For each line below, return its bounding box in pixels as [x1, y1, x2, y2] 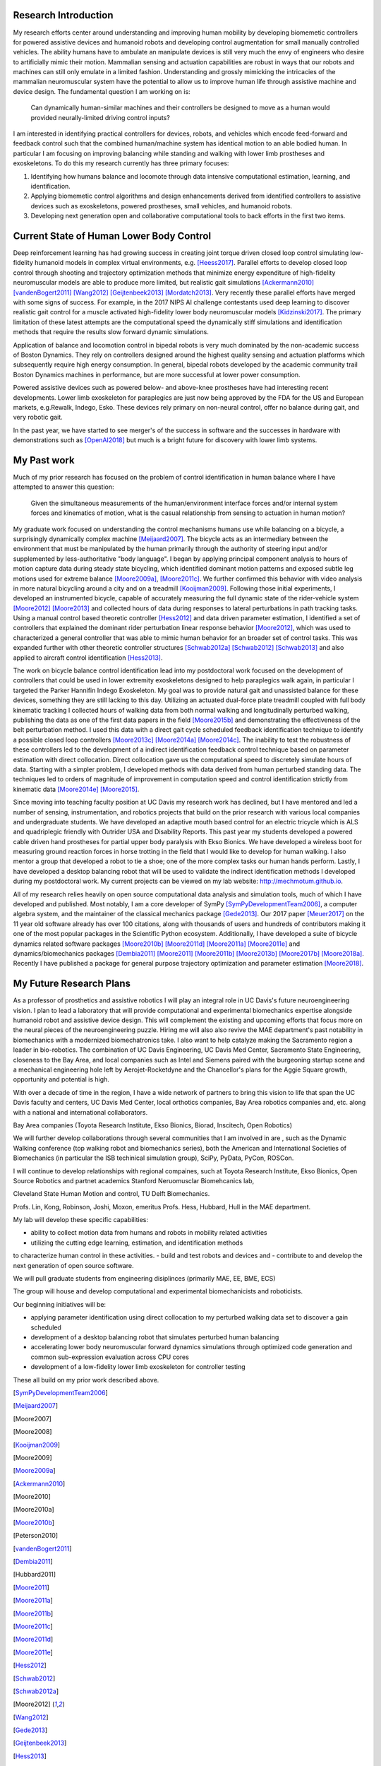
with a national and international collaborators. [13, 1108, 148, 1116]
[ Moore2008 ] [13, 1428, 52, 1436]
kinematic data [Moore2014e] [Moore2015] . [13, 785, 140, 793]
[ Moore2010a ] [13, 1505, 54, 1514]
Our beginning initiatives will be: [13, 1300, 106, 1308]
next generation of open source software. [13, 1261, 134, 1269]
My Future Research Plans [13, 978, 131, 990]
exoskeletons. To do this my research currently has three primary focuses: [13, 159, 229, 167]
